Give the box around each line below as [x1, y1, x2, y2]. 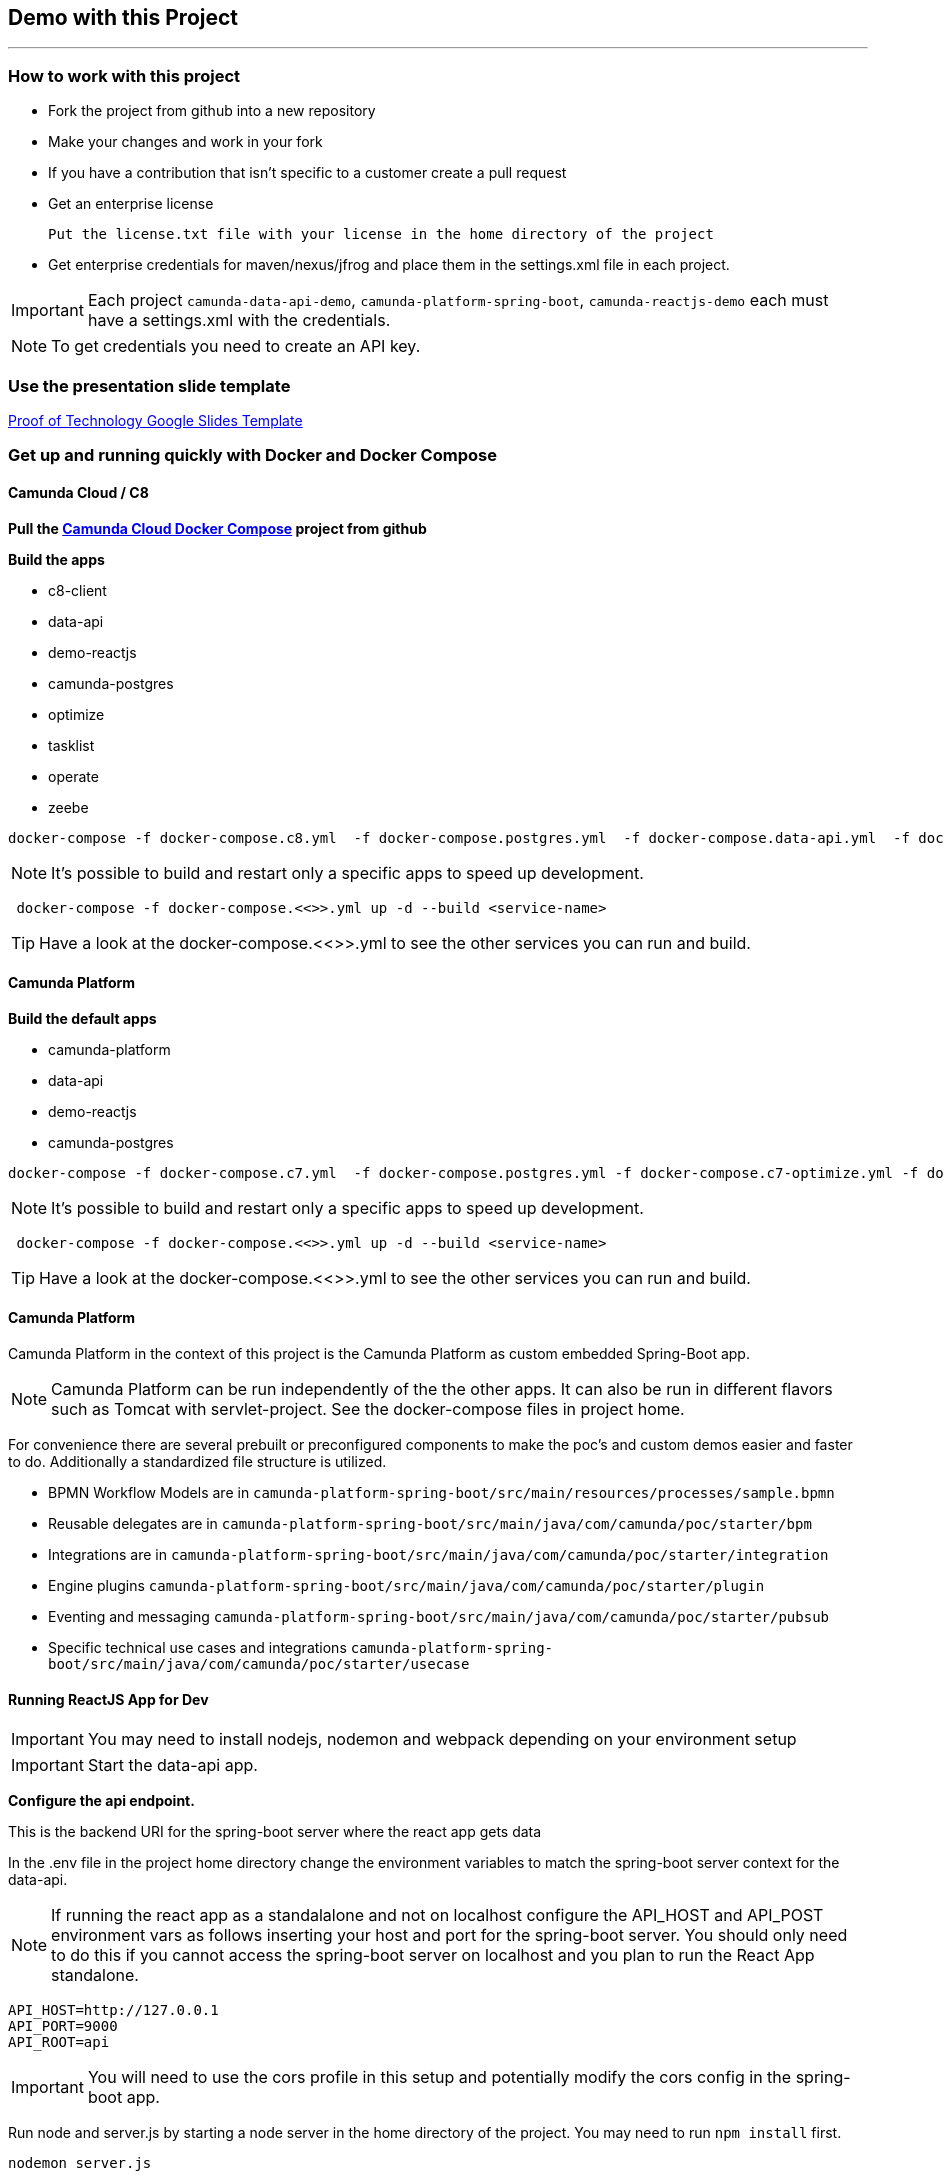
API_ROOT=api [8, 2034, 110, 2051]
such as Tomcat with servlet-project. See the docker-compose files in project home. [51, 1398, 685, 1419]
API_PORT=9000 [8, 2018, 118, 2035]
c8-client [48, 581, 107, 599]
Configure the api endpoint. [8, 1792, 195, 1810]
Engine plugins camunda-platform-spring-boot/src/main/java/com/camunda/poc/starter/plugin [48, 1576, 765, 1594]
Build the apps [8, 550, 105, 568]
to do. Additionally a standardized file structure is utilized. [8, 1452, 387, 1470]
